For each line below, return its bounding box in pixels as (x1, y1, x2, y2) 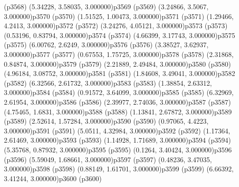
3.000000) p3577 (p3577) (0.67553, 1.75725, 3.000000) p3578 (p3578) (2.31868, (4, 49, 234, 59)
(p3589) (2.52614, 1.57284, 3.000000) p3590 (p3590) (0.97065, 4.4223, (4, 116, 209, 126)
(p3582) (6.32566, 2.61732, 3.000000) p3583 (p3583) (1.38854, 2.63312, (4, 77, 212, 88)
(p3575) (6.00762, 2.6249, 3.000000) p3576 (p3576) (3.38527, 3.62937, (4, 39, 209, 50)
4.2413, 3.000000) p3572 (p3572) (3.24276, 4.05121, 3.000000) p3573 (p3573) (4, 20, 228, 31)
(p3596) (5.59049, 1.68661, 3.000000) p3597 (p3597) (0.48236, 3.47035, (4, 154, 212, 164)
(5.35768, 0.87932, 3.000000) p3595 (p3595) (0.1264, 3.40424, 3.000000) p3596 (4, 144, 232, 154)
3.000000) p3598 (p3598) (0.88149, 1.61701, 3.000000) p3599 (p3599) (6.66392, (4, 164, 234, 174)
